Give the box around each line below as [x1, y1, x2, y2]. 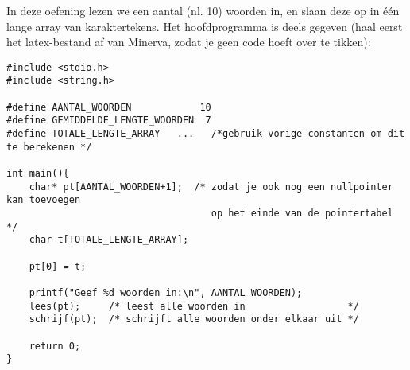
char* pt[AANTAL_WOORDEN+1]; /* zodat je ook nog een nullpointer [29, 181, 393, 193]
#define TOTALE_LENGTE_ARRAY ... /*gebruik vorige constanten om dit [6, 128, 405, 140]
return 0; [29, 340, 81, 352]
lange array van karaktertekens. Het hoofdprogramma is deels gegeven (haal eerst [6, 18, 403, 34]
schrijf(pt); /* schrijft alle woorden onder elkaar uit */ [29, 314, 359, 325]
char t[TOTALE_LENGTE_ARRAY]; [29, 234, 189, 246]
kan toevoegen [6, 194, 81, 206]
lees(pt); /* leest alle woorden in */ [29, 300, 359, 312]
